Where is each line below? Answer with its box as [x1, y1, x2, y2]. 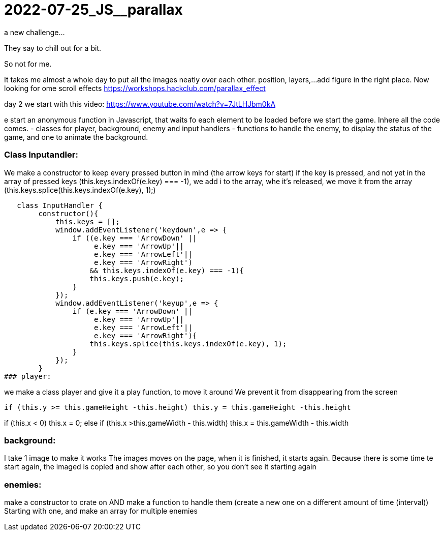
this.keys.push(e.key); [89, 274, 184, 283]
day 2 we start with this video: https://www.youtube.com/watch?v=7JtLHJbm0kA [4, 99, 276, 108]
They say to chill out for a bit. [4, 43, 101, 52]
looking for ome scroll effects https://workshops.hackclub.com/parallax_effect [4, 83, 266, 93]
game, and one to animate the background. [4, 132, 148, 141]
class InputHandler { [17, 201, 103, 210]
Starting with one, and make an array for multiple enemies [4, 507, 198, 515]
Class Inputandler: [4, 150, 78, 160]
